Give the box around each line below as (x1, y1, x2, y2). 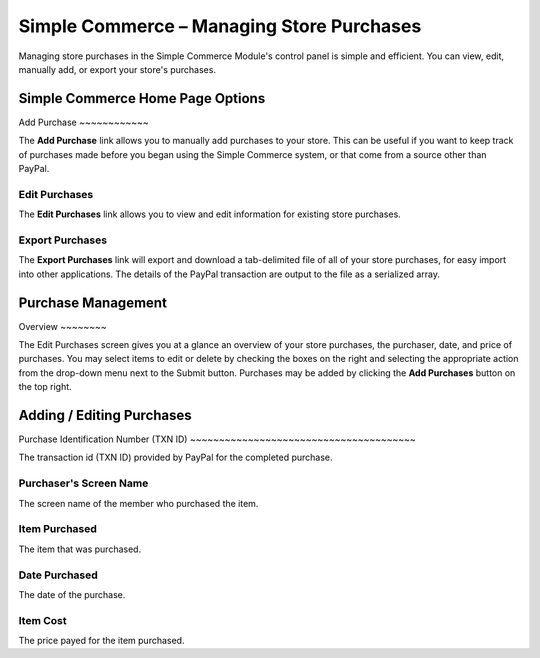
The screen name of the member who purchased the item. (18, 497, 259, 509)
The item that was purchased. (18, 543, 142, 555)
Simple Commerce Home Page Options (18, 90, 266, 107)
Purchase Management (18, 294, 167, 311)
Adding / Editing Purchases (18, 406, 192, 424)
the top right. (18, 381, 72, 393)
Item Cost (18, 613, 67, 627)
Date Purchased (18, 568, 99, 582)
